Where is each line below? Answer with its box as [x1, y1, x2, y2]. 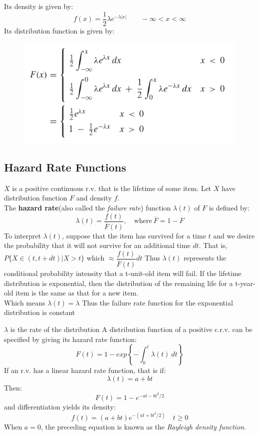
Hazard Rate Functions [4, 159, 126, 175]
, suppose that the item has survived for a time [62, 230, 206, 240]
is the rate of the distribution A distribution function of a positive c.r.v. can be [10, 324, 253, 334]
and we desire [213, 230, 255, 240]
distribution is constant [4, 307, 75, 317]
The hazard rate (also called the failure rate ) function [4, 202, 171, 213]
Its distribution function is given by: [4, 25, 115, 35]
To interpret [4, 230, 41, 240]
